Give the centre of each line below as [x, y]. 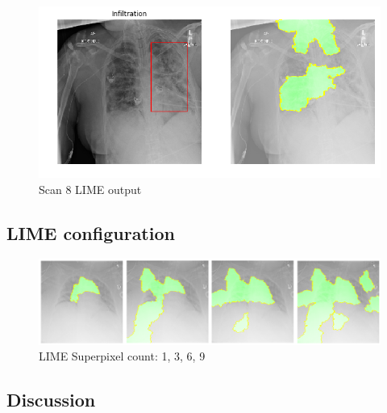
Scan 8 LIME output [90, 189]
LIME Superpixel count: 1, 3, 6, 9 [122, 356]
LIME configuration [91, 232]
